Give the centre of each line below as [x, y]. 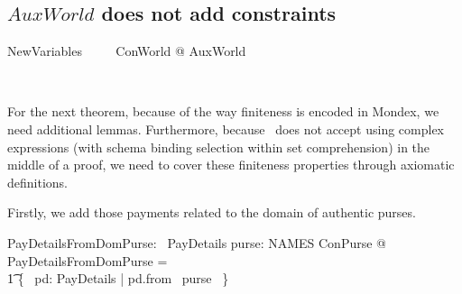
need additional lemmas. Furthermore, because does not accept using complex [226, 129]
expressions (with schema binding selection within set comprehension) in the [219, 147]
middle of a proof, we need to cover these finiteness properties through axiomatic [231, 165]
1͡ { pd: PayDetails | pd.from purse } [118, 278]
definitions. [37, 182]
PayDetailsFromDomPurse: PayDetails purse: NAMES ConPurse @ [197, 242]
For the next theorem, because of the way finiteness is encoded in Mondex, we [223, 111]
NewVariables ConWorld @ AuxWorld [127, 51]
